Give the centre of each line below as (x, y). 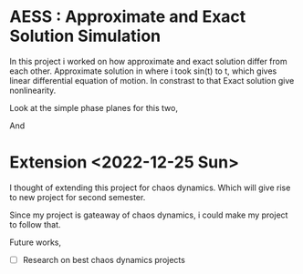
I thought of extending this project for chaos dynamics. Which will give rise (150, 188)
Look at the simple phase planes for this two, (94, 107)
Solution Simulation (85, 36)
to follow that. (35, 224)
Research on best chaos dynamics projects (104, 259)
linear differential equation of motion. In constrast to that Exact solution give (152, 80)
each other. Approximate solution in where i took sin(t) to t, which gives (143, 71)
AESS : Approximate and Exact (128, 17)
